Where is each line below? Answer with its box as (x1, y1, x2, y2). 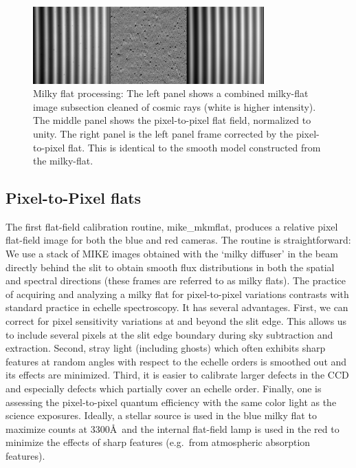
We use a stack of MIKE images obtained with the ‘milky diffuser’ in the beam (5, 246, 338, 261)
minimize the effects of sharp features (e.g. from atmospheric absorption (5, 435, 311, 449)
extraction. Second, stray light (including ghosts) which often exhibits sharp (5, 341, 326, 355)
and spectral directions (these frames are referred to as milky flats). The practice (5, 273, 346, 288)
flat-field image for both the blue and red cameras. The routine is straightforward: (5, 233, 351, 247)
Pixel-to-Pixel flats (5, 187, 142, 209)
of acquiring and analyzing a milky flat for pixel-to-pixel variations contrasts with (5, 286, 349, 301)
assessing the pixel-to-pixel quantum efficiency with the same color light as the (5, 394, 337, 409)
